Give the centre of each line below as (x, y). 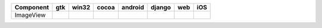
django (161, 7)
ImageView (30, 15)
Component (32, 7)
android (133, 7)
